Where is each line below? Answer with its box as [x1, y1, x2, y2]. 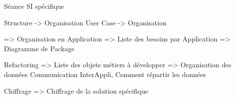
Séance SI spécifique [4, 1, 64, 11]
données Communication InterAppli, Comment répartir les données [4, 69, 206, 79]
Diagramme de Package [4, 43, 75, 53]
